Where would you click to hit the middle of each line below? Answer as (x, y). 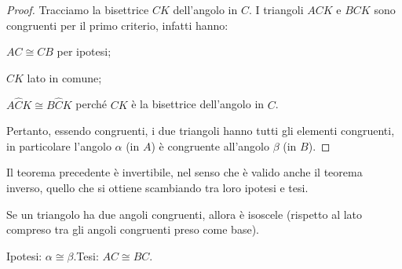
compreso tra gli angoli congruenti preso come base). (133, 229)
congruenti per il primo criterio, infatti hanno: (117, 25)
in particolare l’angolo (59, 145)
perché (91, 104)
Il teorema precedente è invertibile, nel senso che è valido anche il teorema (185, 172)
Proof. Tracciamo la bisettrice (78, 9)
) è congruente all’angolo (210, 145)
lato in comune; (64, 77)
